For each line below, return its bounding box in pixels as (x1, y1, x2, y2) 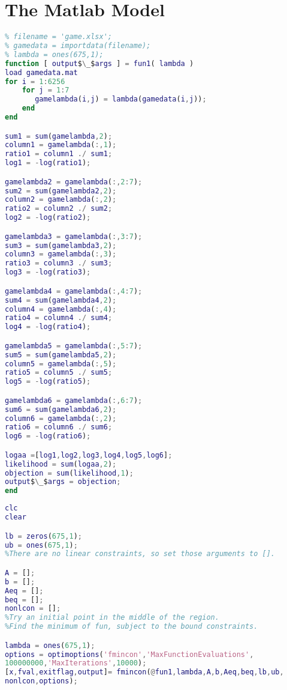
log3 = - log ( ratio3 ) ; (5, 268, 91, 277)
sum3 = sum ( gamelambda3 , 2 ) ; (5, 241, 117, 250)
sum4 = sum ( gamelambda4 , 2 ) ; (5, 295, 117, 304)
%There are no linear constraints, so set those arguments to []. (5, 549, 276, 558)
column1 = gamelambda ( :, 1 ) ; (5, 141, 117, 150)
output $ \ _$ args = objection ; (5, 477, 121, 486)
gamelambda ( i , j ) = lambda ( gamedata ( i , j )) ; (35, 95, 207, 104)
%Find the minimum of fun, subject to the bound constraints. (5, 622, 258, 631)
